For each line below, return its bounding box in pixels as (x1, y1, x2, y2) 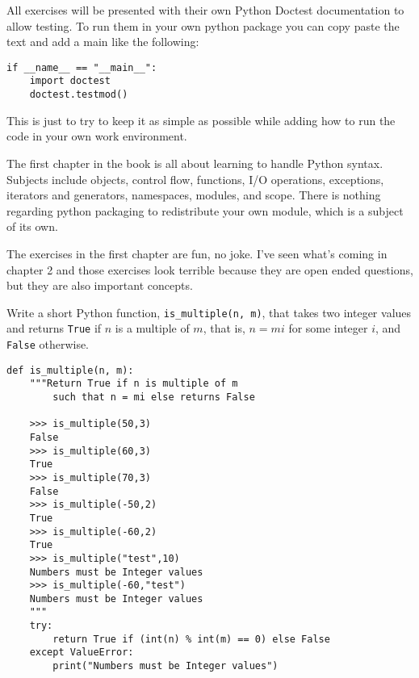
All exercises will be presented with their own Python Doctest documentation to (6, 2, 404, 18)
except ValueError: (29, 647, 134, 659)
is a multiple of (115, 320, 190, 337)
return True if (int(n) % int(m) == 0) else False (52, 633, 330, 645)
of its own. (6, 218, 58, 235)
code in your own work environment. (6, 128, 187, 144)
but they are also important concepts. (6, 277, 193, 294)
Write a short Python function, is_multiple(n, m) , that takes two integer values (6, 303, 412, 320)
